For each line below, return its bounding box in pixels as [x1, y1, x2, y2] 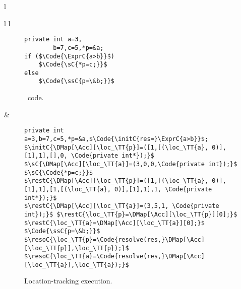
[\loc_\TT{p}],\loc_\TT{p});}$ [24, 244, 129, 252]
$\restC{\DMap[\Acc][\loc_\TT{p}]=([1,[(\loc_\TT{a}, [24, 177, 209, 185]
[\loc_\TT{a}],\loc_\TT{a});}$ [24, 261, 129, 268]
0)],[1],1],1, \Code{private [114, 185, 212, 193]
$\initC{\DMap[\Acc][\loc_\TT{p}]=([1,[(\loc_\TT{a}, [24, 143, 209, 151]
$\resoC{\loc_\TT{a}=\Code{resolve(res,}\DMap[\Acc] [24, 253, 205, 260]
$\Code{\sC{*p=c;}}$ [38, 61, 107, 68]
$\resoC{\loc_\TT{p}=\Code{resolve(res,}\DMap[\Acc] [24, 236, 205, 243]
